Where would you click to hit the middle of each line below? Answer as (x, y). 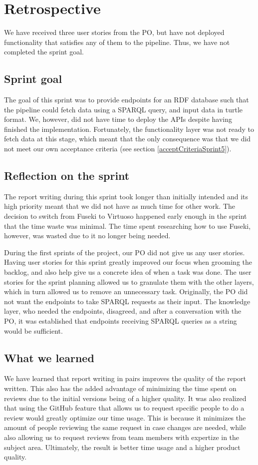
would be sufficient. (33, 330)
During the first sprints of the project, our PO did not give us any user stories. (125, 252)
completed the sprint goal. (44, 52)
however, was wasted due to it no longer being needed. (87, 235)
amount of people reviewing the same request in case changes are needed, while (125, 427)
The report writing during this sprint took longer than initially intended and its (126, 196)
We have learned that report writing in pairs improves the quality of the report (125, 378)
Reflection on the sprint (67, 176)
